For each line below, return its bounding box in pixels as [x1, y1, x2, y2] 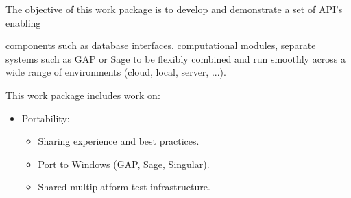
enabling [5, 15, 41, 29]
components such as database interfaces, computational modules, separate [5, 38, 316, 53]
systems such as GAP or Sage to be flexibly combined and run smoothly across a [5, 51, 346, 66]
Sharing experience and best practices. [38, 134, 199, 148]
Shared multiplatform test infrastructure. [38, 180, 210, 194]
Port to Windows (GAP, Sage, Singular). [38, 156, 210, 171]
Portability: [21, 111, 70, 125]
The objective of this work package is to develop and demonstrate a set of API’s [5, 2, 343, 16]
